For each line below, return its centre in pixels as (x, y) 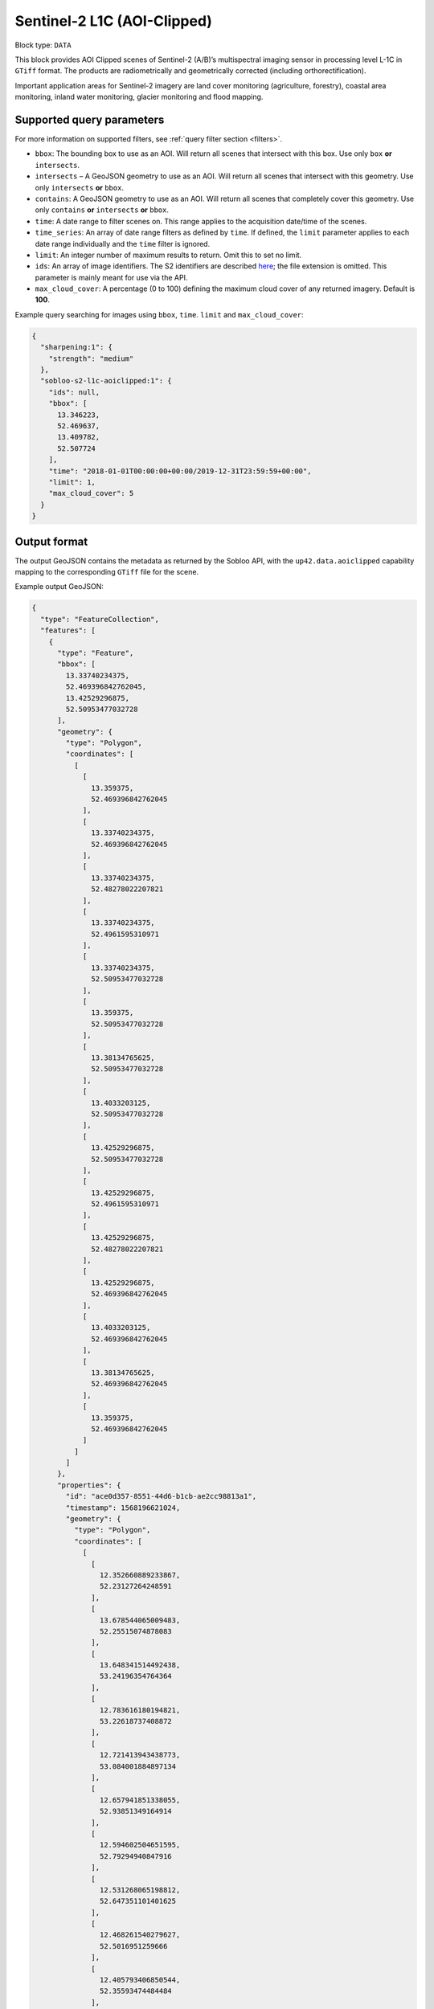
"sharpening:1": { (76, 347)
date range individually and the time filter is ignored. (123, 243)
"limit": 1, (72, 482)
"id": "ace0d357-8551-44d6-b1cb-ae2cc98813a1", (161, 1496)
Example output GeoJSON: (59, 587)
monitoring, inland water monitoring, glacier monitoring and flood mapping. (139, 97)
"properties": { (89, 1485)
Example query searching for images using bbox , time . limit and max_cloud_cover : (160, 314)
